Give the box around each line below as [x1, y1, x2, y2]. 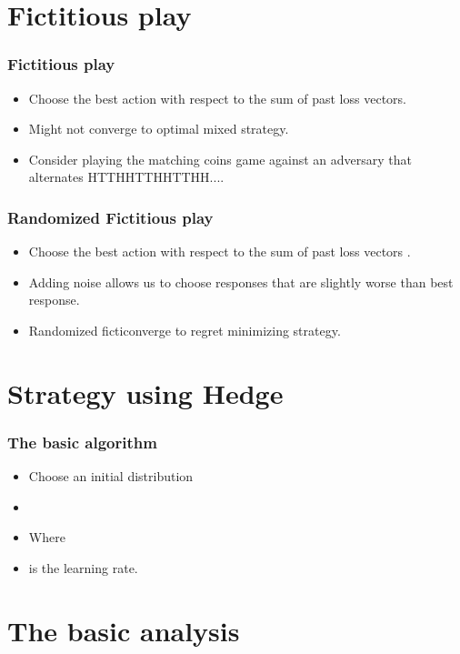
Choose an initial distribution [28, 467, 194, 486]
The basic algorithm [7, 430, 157, 453]
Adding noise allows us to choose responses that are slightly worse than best [28, 272, 454, 291]
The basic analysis [7, 611, 240, 649]
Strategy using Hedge [7, 374, 284, 411]
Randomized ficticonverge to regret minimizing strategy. [28, 320, 341, 339]
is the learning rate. [28, 558, 138, 577]
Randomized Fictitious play [7, 206, 214, 228]
